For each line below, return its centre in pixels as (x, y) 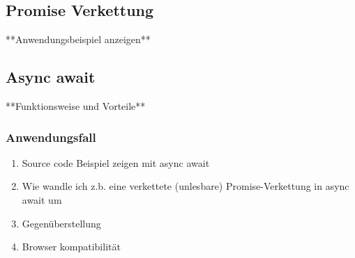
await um (42, 200)
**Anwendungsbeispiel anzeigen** (78, 39)
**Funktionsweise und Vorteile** (76, 106)
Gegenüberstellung (61, 223)
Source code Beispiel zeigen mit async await (116, 162)
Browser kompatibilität (71, 247)
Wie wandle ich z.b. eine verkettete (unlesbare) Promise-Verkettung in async (186, 186)
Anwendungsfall (51, 137)
